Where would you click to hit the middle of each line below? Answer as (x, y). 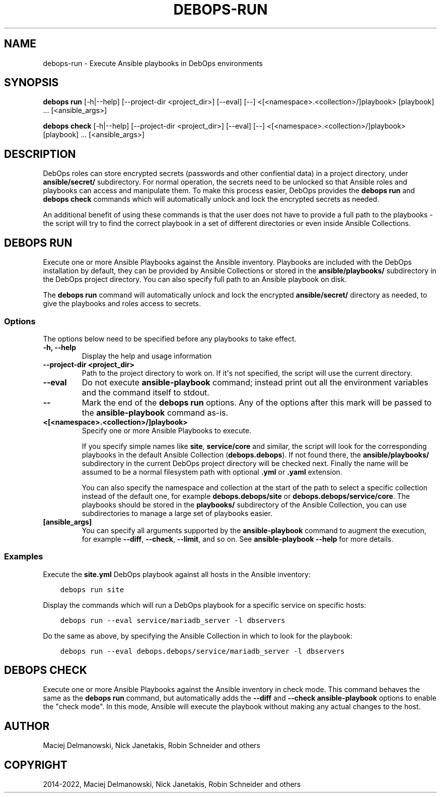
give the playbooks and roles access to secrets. (122, 304)
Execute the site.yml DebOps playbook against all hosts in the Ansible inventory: (177, 574)
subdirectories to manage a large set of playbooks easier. (177, 513)
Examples (24, 557)
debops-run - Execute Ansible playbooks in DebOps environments (153, 63)
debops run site (92, 589)
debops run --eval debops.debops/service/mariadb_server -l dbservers (202, 651)
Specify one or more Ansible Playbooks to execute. (167, 430)
